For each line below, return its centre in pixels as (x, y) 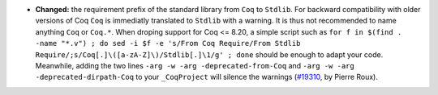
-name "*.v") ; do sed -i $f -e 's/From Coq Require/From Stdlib (168, 43)
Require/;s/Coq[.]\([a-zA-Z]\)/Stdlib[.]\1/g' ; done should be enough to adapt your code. (209, 54)
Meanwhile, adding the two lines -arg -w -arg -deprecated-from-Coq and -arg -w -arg (195, 65)
